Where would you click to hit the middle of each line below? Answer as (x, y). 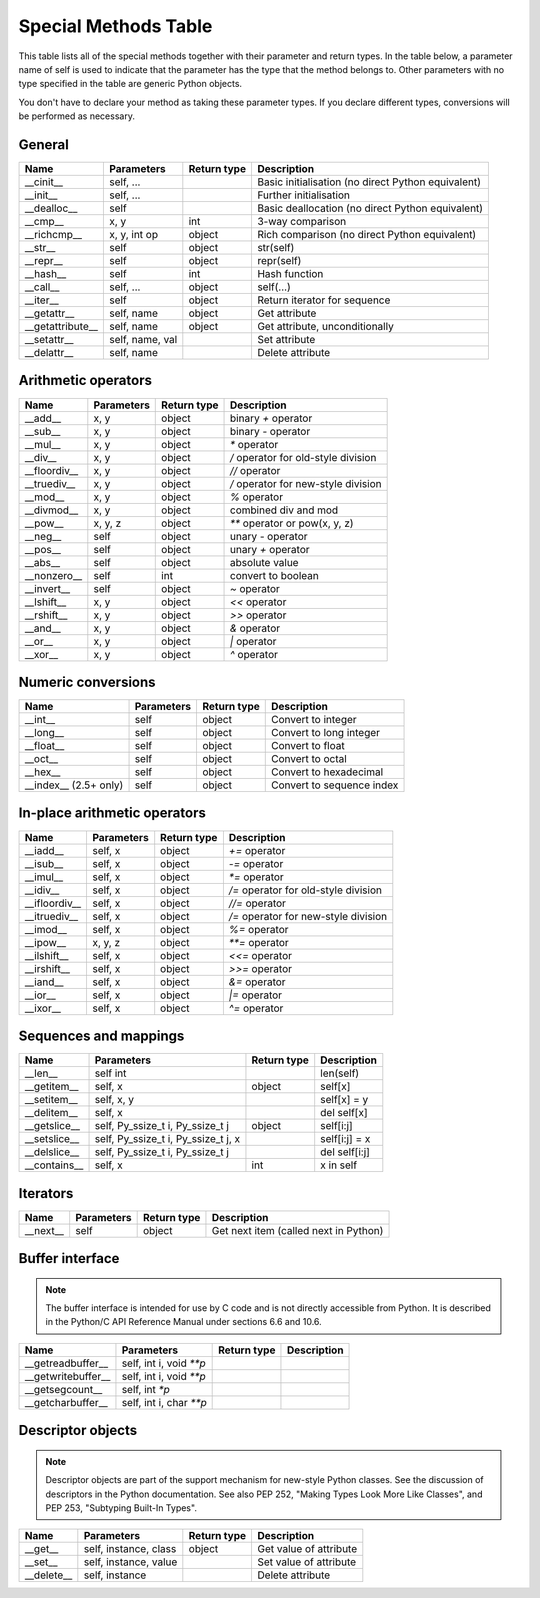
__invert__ (47, 588)
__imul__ (44, 877)
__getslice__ (52, 1126)
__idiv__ (42, 890)
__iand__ (44, 982)
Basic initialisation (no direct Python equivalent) (369, 182)
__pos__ (43, 549)
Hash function (290, 274)
